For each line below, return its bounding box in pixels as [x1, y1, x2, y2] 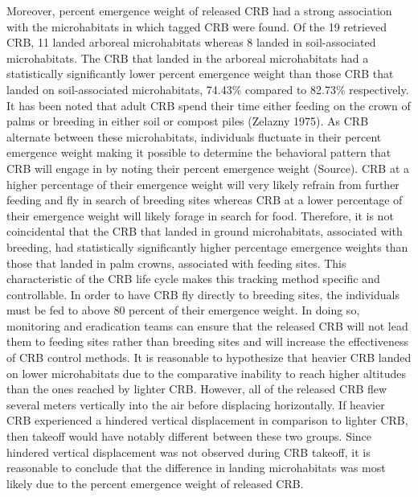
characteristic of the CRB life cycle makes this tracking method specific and [6, 270, 380, 287]
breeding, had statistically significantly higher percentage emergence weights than [6, 238, 408, 255]
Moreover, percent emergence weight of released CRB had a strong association [6, 2, 392, 18]
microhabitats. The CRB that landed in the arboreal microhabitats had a [6, 49, 369, 66]
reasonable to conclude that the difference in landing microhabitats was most [6, 459, 386, 476]
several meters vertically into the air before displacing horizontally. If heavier [6, 396, 385, 413]
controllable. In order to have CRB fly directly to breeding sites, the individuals [6, 285, 400, 302]
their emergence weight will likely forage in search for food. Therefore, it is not [6, 207, 394, 224]
